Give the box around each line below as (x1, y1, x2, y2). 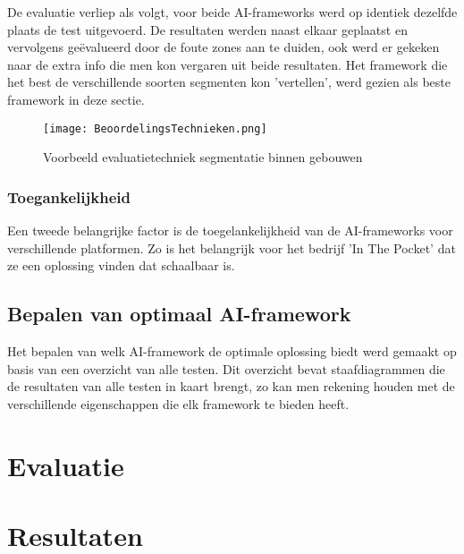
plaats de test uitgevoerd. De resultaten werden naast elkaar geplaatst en (7, 20, 408, 38)
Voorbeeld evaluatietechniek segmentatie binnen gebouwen (43, 148, 363, 166)
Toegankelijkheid (7, 185, 131, 208)
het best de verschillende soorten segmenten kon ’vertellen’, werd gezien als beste (7, 72, 451, 91)
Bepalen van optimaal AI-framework (7, 300, 351, 328)
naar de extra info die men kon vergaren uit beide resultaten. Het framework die (7, 55, 448, 73)
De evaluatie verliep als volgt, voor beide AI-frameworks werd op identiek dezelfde (7, 3, 458, 21)
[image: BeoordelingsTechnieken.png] (43, 122, 267, 135)
